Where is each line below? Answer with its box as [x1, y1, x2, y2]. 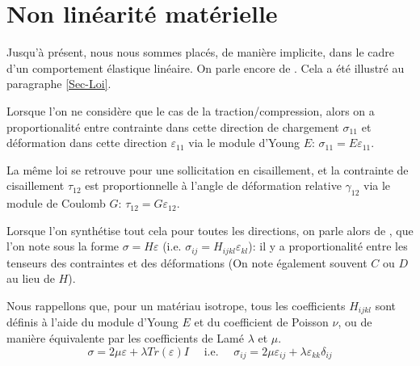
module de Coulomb [6, 195, 106, 212]
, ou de [338, 313, 372, 330]
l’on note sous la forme [6, 238, 120, 255]
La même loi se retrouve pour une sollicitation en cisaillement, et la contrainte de [6, 161, 409, 178]
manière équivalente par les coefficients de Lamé [6, 329, 244, 346]
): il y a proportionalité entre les [248, 238, 408, 255]
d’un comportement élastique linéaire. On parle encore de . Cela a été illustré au [6, 59, 405, 76]
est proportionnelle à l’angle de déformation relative [85, 177, 342, 194]
